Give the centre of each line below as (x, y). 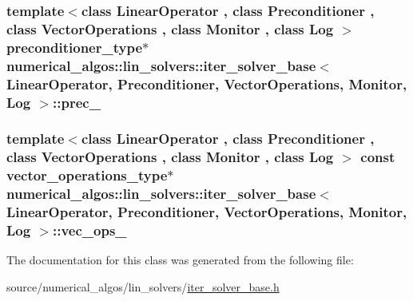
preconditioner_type (75, 47)
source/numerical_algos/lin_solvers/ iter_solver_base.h (143, 286)
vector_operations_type (87, 175)
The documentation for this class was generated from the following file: (180, 260)
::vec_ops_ (90, 230)
